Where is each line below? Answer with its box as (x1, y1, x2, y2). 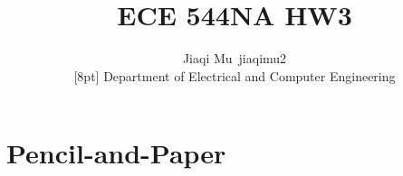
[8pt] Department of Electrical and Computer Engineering (73, 66, 396, 85)
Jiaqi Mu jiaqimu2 (182, 49, 287, 68)
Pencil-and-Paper (6, 134, 226, 171)
